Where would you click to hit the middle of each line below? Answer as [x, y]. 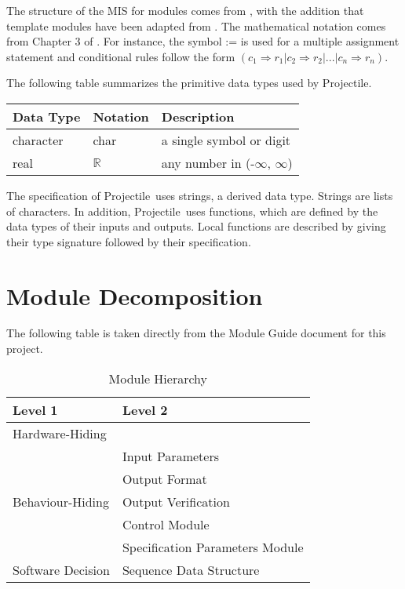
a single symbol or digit [226, 140]
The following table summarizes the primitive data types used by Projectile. [189, 83]
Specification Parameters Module [213, 547]
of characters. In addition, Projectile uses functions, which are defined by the [192, 211]
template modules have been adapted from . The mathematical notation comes [196, 25]
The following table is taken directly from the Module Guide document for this [196, 333]
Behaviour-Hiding [61, 501]
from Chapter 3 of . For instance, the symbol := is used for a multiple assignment [203, 41]
